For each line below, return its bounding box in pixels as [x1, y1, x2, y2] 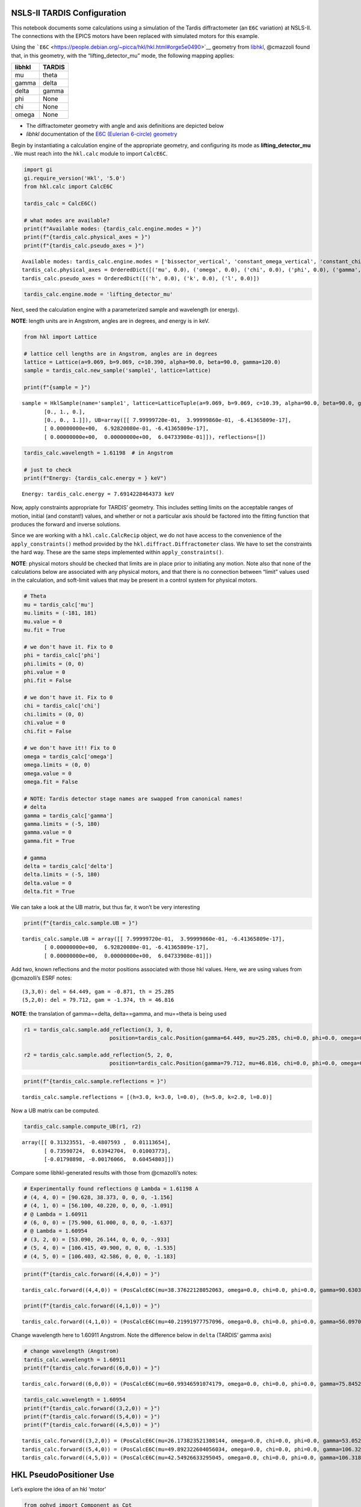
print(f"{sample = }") [23, 384, 91, 391]
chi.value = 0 [23, 719, 66, 726]
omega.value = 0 [23, 770, 72, 777]
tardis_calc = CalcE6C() [23, 200, 97, 207]
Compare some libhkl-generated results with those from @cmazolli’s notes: [11, 1169, 198, 1177]
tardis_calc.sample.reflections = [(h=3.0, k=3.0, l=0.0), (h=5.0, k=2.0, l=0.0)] [22, 1093, 273, 1100]
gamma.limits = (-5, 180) [23, 820, 100, 827]
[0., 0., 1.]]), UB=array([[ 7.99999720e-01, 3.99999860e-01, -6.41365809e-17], [44, 417, 292, 423]
